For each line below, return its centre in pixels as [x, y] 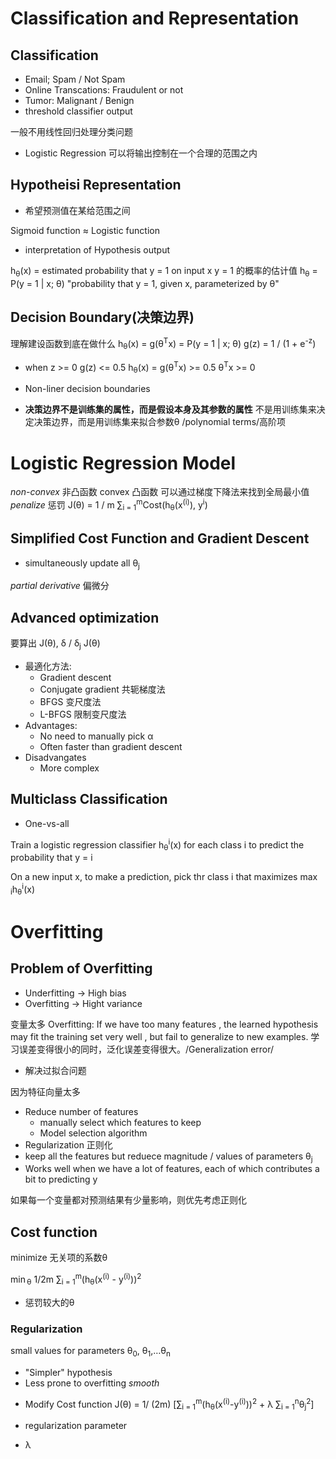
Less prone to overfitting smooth [92, 1383]
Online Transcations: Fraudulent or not [104, 90]
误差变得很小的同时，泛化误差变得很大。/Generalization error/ [146, 1049]
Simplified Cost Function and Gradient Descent [160, 538]
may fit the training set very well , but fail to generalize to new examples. [159, 1036]
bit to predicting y [61, 1179]
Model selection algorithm [93, 1133]
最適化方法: [48, 666]
